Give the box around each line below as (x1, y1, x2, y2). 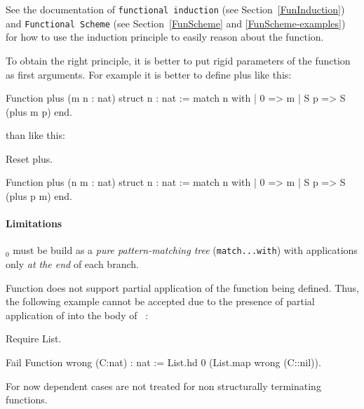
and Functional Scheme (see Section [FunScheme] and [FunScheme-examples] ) (6, 15, 346, 30)
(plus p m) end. (6, 189, 72, 203)
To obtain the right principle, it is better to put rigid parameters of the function (6, 53, 351, 67)
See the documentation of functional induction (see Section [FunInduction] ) (6, 2, 345, 16)
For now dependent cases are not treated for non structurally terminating (6, 378, 321, 393)
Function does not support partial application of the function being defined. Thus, (6, 280, 359, 295)
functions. (6, 392, 48, 407)
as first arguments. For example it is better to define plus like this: (6, 67, 292, 81)
